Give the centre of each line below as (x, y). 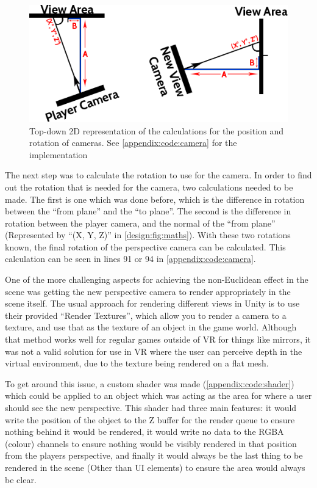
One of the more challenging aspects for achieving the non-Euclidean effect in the (157, 279)
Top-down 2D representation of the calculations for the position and (157, 130)
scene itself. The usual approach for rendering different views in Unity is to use (152, 303)
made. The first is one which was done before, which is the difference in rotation (155, 199)
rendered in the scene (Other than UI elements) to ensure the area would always (155, 467)
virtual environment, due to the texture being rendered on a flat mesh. (137, 363)
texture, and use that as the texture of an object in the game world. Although (151, 327)
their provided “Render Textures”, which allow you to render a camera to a (146, 315)
